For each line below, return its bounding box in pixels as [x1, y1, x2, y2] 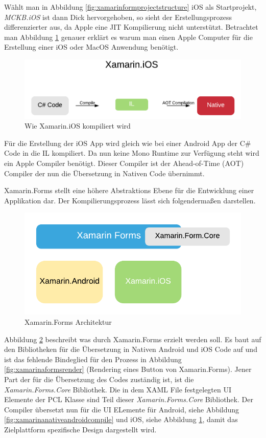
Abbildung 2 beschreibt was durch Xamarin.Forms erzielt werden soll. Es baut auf [4, 333, 261, 344]
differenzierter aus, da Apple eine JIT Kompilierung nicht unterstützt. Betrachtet [4, 22, 258, 32]
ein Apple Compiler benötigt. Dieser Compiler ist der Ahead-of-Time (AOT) [4, 158, 244, 169]
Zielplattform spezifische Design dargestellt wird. [4, 424, 157, 434]
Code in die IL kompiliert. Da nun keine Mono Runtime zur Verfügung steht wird [4, 148, 259, 158]
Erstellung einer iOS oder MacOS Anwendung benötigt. [4, 41, 179, 52]
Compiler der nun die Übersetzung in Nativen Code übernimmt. [4, 168, 205, 178]
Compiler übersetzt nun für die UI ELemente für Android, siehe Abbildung [4, 404, 239, 414]
